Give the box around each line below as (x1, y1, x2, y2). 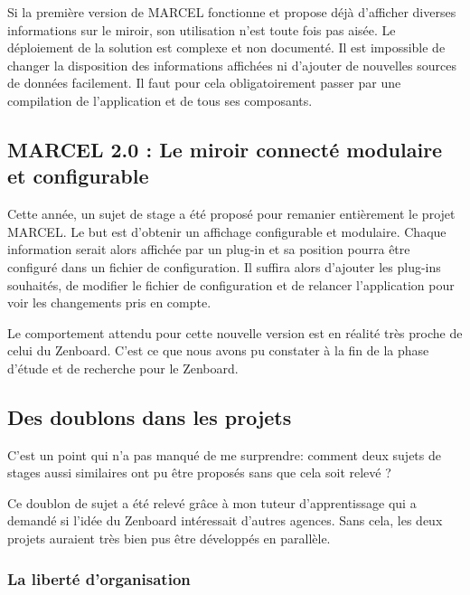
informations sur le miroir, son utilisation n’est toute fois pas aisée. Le (7, 20, 396, 39)
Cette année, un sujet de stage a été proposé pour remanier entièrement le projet (7, 204, 456, 223)
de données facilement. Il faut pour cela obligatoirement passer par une (7, 73, 401, 92)
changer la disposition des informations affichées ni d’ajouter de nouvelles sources (7, 55, 456, 74)
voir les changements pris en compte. (7, 293, 211, 312)
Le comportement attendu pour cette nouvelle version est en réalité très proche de (7, 323, 463, 342)
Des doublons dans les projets (7, 402, 292, 430)
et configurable (7, 162, 149, 190)
